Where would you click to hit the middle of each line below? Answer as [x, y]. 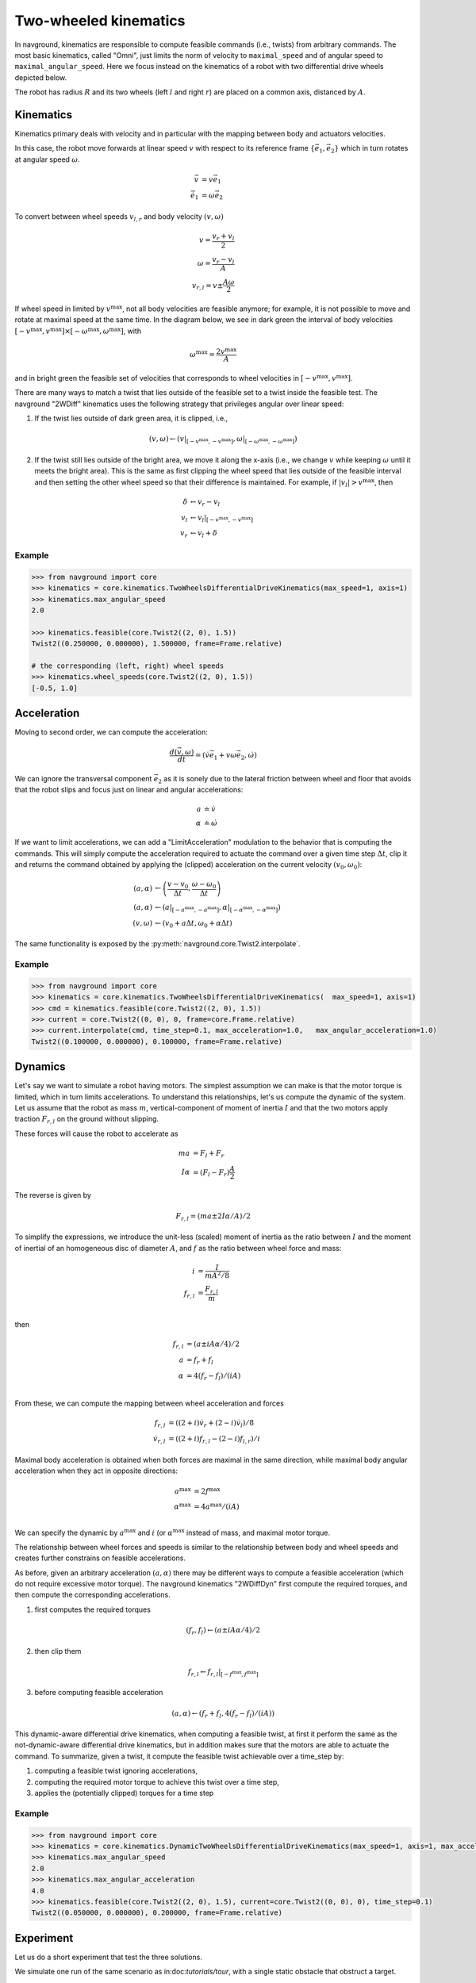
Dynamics [40, 1067]
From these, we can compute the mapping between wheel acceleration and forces [150, 1403]
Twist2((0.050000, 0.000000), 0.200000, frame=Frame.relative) [157, 1913]
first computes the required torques [92, 1609]
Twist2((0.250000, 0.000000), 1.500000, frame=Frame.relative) [157, 644]
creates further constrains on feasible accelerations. [100, 1558]
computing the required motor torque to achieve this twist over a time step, [157, 1782]
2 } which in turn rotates [369, 149]
